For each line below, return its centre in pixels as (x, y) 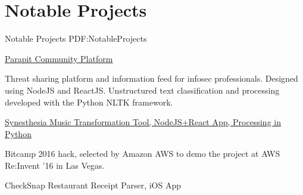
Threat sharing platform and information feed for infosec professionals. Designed (151, 78)
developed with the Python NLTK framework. (89, 102)
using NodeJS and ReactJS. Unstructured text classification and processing (142, 90)
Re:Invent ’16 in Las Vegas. (55, 165)
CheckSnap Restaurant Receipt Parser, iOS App (93, 185)
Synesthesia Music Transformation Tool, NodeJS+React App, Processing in (143, 122)
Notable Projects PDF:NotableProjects (76, 38)
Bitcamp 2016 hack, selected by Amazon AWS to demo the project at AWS (143, 154)
